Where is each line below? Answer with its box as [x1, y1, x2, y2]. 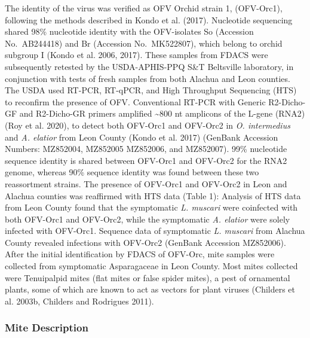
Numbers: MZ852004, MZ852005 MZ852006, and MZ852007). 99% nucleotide [5, 142, 287, 155]
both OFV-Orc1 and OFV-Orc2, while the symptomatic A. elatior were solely [5, 212, 290, 225]
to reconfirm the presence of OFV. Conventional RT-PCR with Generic [5, 95, 266, 108]
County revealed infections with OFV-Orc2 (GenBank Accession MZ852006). [5, 236, 286, 248]
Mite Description [5, 320, 88, 335]
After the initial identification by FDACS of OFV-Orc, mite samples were [5, 248, 275, 260]
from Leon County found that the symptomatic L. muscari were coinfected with [5, 201, 298, 214]
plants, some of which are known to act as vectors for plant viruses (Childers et [5, 283, 296, 296]
